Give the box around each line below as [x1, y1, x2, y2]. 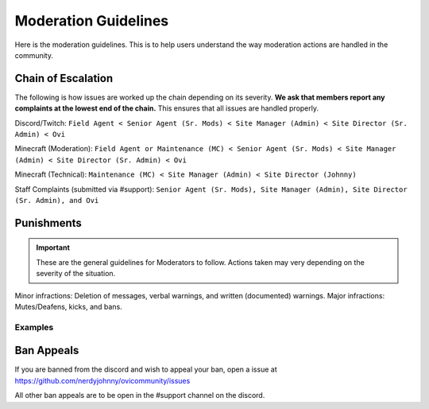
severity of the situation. [36, 269, 116, 279]
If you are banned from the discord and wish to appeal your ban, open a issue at [14, 364, 277, 374]
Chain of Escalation [14, 72, 114, 85]
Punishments [14, 216, 83, 230]
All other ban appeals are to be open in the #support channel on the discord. [14, 391, 265, 400]
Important [36, 243, 71, 252]
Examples [14, 321, 54, 333]
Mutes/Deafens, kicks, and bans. [14, 302, 122, 311]
